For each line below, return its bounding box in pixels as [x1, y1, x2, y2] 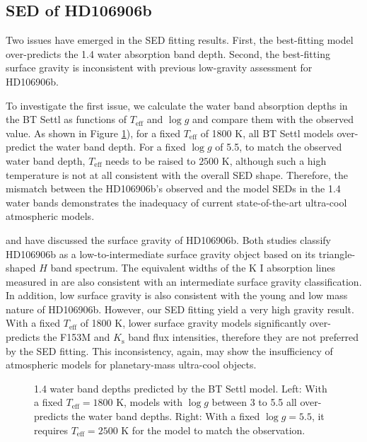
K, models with [116, 395, 182, 409]
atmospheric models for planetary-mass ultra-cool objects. [6, 357, 257, 372]
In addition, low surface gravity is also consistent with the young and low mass [6, 288, 348, 303]
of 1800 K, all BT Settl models [200, 125, 334, 140]
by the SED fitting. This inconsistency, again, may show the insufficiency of [6, 343, 333, 358]
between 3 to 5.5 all [211, 395, 297, 409]
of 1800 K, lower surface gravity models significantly [80, 315, 307, 330]
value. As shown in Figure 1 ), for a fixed [6, 125, 180, 140]
